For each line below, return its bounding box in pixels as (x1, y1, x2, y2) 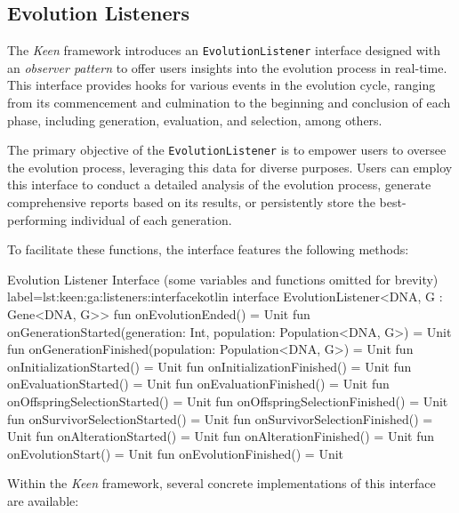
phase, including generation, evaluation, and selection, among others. (7, 110, 382, 129)
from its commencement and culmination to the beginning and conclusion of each (7, 93, 451, 112)
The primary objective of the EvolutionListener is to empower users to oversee (7, 140, 447, 159)
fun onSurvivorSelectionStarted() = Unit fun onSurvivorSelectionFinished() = (7, 409, 433, 428)
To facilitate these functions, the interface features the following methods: (7, 240, 409, 259)
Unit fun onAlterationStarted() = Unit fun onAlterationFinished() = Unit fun (7, 427, 435, 445)
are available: (7, 491, 79, 509)
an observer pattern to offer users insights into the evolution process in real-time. (7, 58, 447, 76)
